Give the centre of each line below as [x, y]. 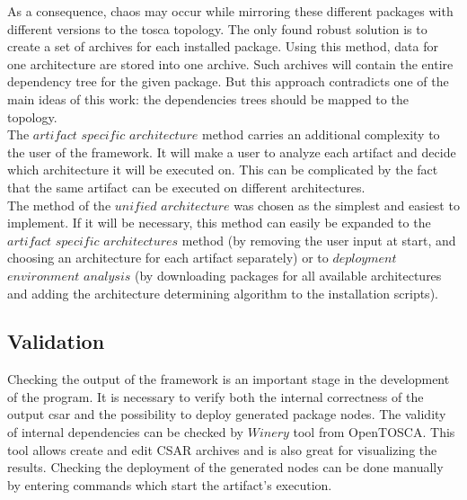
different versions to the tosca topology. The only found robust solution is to [217, 28]
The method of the [59, 205]
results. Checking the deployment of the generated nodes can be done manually [225, 467]
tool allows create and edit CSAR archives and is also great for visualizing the [222, 449]
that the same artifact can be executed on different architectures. [186, 187]
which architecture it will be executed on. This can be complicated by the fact [223, 170]
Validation [56, 341]
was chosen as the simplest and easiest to [347, 205]
